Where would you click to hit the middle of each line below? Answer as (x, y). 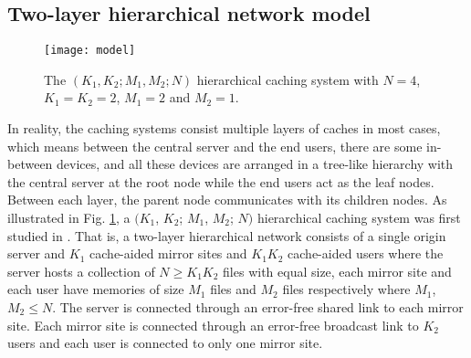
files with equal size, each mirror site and (337, 271)
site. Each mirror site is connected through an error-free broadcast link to (213, 325)
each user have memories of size (96, 289)
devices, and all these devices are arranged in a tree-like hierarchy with (255, 164)
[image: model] (90, 51)
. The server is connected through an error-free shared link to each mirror (258, 306)
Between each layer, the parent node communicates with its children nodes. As (227, 200)
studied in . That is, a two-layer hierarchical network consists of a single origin (227, 235)
